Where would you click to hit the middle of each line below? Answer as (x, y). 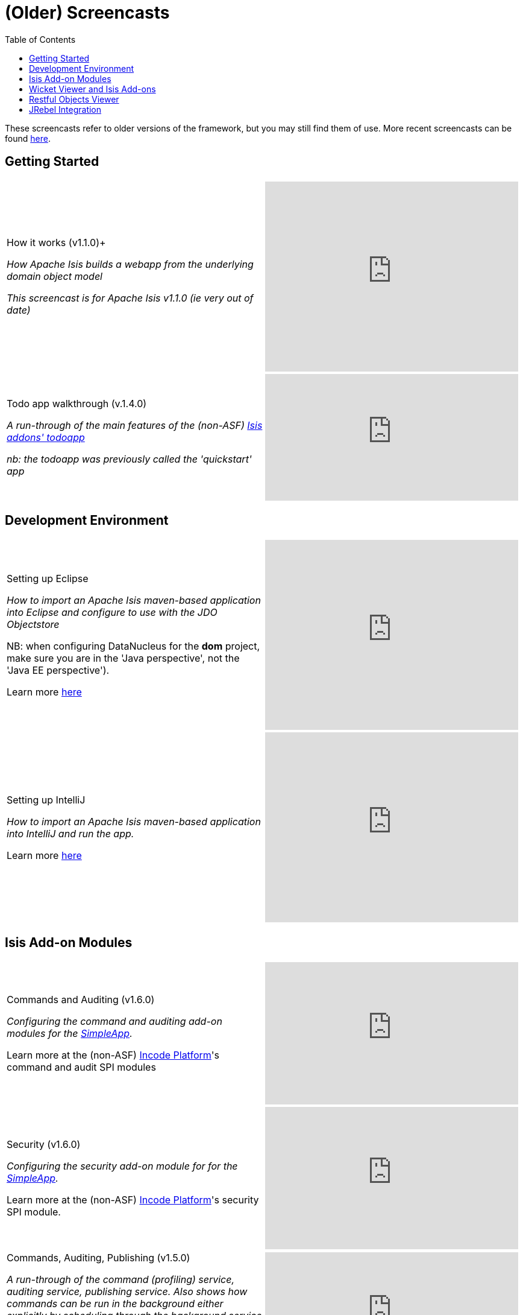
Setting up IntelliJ (46, 800)
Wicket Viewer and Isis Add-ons (92, 89)
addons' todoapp (46, 437)
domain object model (55, 277)
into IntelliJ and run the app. (70, 833)
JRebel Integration (65, 109)
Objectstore (33, 624)
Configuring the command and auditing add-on (114, 1022)
